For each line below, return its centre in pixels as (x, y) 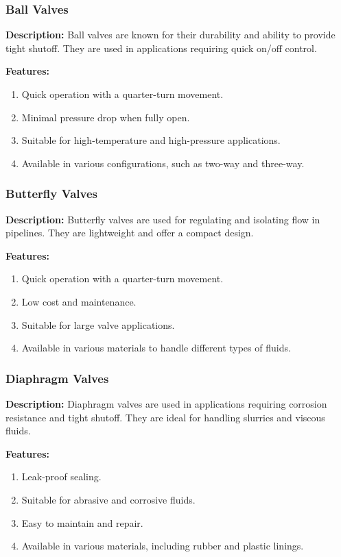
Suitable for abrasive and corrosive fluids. (108, 499)
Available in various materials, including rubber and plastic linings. (163, 546)
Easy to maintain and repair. (82, 522)
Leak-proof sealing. (61, 476)
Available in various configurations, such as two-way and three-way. (163, 163)
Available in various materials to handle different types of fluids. (156, 348)
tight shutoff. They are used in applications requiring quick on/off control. (161, 48)
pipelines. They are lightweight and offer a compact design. (130, 233)
